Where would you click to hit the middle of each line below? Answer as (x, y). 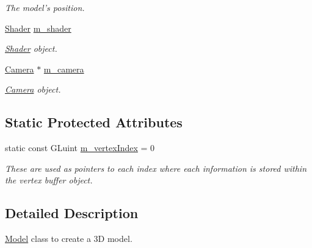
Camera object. (33, 89)
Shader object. (31, 48)
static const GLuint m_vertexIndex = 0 (80, 148)
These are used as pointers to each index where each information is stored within (156, 168)
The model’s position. (45, 7)
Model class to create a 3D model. (69, 239)
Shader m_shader (38, 28)
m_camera (64, 69)
